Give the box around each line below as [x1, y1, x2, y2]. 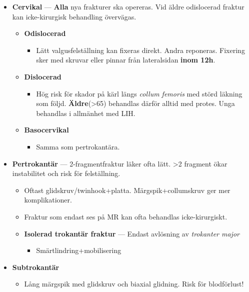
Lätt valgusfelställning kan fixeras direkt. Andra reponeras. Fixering [36, 44, 245, 55]
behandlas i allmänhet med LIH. [36, 107, 135, 118]
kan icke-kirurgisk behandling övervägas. [12, 11, 136, 21]
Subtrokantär [12, 261, 59, 272]
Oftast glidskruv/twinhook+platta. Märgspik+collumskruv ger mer [24, 184, 230, 195]
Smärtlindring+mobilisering [36, 245, 121, 255]
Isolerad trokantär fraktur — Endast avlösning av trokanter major [24, 228, 239, 238]
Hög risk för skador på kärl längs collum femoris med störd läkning [36, 88, 242, 98]
